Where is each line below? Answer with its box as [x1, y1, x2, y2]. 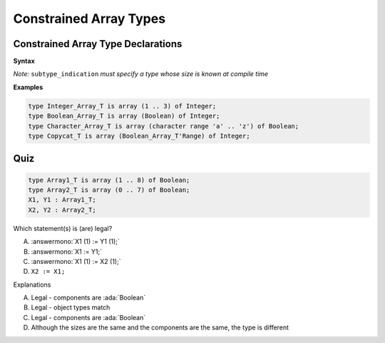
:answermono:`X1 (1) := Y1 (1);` [31, 237, 120, 246]
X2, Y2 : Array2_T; [28, 205, 96, 214]
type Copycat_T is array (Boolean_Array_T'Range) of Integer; [28, 132, 250, 140]
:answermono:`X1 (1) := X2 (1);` [31, 257, 121, 265]
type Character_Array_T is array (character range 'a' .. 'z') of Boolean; [28, 122, 299, 130]
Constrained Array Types [13, 11, 166, 26]
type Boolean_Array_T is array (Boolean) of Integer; [28, 112, 220, 121]
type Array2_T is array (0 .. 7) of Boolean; [28, 185, 190, 194]
